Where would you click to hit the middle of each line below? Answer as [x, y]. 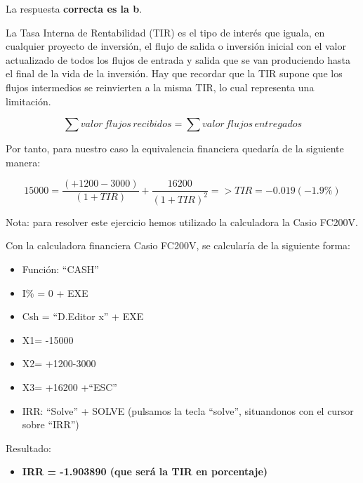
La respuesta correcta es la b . [74, 8]
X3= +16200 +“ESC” [70, 386]
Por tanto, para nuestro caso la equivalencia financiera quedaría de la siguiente [175, 148]
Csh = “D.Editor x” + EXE [83, 316]
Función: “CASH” [60, 269]
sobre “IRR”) [51, 424]
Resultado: [28, 448]
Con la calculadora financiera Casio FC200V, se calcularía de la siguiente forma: [178, 245]
